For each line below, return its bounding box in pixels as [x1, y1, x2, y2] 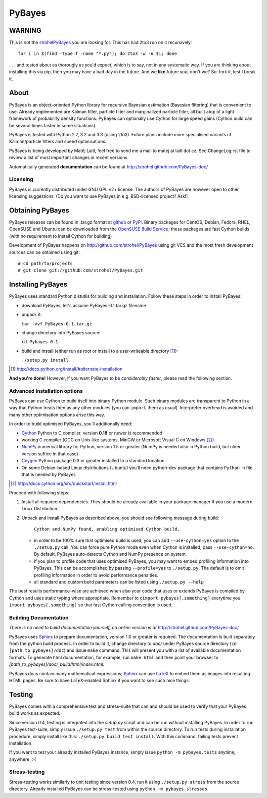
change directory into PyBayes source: [21, 329, 101, 335]
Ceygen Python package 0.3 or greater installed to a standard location [21, 458, 165, 464]
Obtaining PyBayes [9, 206, 69, 214]
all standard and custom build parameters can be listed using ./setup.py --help [34, 579, 204, 585]
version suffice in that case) [21, 451, 79, 457]
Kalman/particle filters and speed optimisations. [9, 139, 107, 145]
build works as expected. [9, 710, 60, 716]
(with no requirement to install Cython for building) [9, 233, 112, 239]
